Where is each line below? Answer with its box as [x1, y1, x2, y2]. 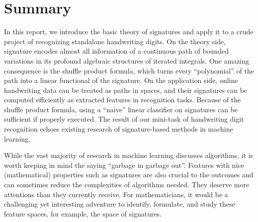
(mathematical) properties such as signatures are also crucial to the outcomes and [4, 169, 254, 180]
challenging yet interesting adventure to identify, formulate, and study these [4, 199, 235, 209]
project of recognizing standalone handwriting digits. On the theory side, [4, 36, 226, 46]
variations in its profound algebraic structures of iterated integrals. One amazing [4, 55, 250, 66]
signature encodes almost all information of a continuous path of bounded [4, 46, 229, 56]
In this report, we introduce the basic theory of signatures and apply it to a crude [4, 26, 254, 37]
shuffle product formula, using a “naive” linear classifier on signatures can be [4, 104, 238, 114]
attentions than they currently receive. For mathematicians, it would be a [4, 189, 228, 199]
